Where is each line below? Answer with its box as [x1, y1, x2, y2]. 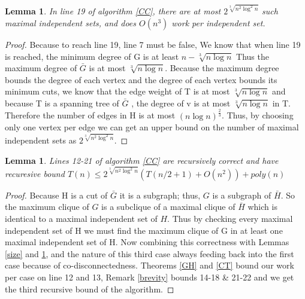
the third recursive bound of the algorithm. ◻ [5, 282, 174, 295]
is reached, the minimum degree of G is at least [5, 50, 179, 62]
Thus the [236, 50, 269, 62]
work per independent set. [171, 16, 265, 29]
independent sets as [5, 134, 77, 147]
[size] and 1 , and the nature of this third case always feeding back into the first [5, 247, 294, 260]
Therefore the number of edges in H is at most [5, 109, 176, 121]
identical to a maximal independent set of [5, 212, 158, 225]
